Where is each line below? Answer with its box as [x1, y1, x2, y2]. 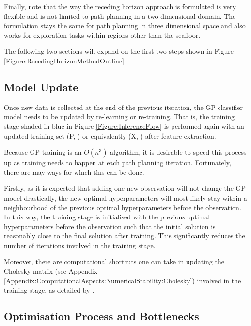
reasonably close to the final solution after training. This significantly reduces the [4, 231, 245, 241]
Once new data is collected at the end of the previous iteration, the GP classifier [4, 102, 243, 112]
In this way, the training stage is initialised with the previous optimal [4, 212, 210, 222]
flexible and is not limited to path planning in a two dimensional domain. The [4, 11, 236, 21]
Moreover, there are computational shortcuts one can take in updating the [4, 256, 224, 266]
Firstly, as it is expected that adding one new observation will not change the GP [4, 183, 246, 193]
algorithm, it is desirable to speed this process [110, 147, 247, 157]
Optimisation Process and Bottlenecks [4, 309, 199, 324]
